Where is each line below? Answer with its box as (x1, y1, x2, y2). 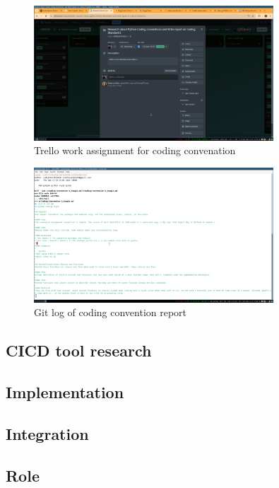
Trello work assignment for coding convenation (34, 143, 236, 158)
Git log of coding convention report (34, 305, 187, 320)
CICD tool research (6, 339, 152, 361)
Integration (6, 422, 89, 444)
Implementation (6, 381, 124, 403)
